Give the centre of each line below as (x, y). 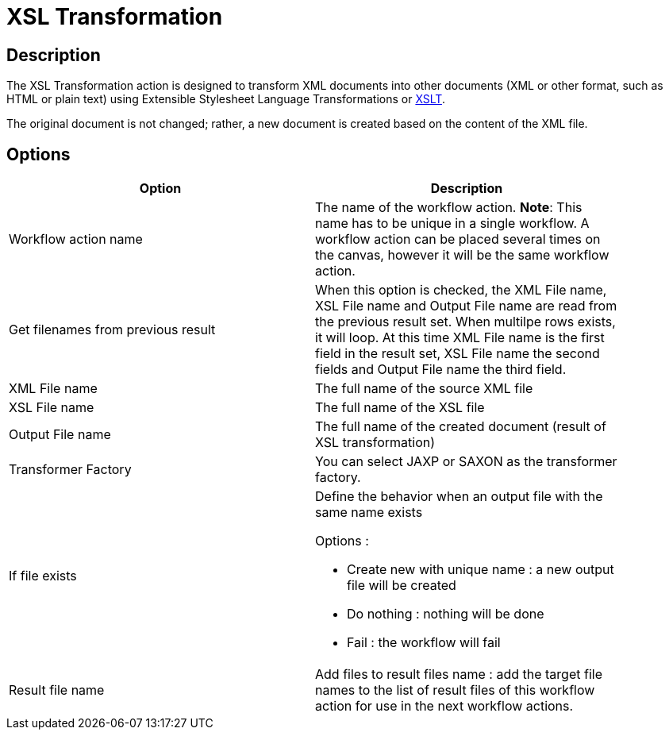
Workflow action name (76, 239)
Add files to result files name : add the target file (459, 674)
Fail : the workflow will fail (424, 643)
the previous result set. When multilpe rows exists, (465, 322)
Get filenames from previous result (112, 330)
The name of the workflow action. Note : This (449, 208)
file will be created (402, 586)
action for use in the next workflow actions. (444, 706)
